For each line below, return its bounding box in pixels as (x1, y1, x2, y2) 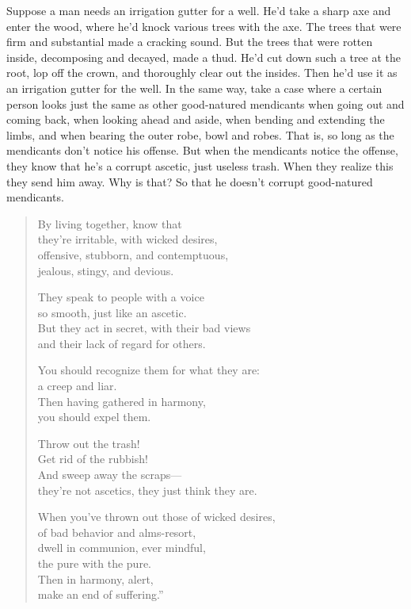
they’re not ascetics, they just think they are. (37, 481, 257, 498)
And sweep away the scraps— (37, 466, 182, 483)
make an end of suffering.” (37, 586, 164, 603)
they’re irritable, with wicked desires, (37, 231, 218, 247)
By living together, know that (37, 215, 182, 232)
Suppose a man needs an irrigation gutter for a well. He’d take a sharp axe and (6, 2, 391, 18)
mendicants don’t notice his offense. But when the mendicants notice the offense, (6, 142, 398, 159)
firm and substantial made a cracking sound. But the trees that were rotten (6, 33, 373, 50)
